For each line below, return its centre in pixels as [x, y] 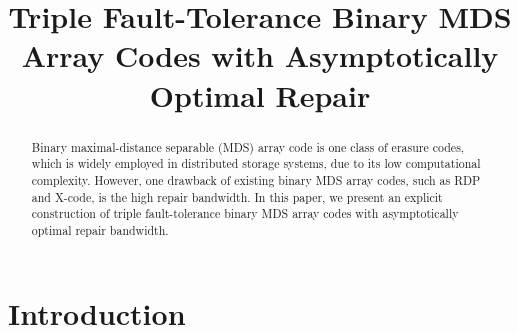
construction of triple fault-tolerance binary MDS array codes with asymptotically [245, 213]
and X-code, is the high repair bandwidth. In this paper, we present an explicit [237, 196]
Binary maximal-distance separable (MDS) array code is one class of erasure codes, [248, 146]
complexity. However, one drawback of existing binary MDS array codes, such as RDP [256, 179]
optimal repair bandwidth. [100, 229]
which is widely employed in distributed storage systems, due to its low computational [256, 163]
